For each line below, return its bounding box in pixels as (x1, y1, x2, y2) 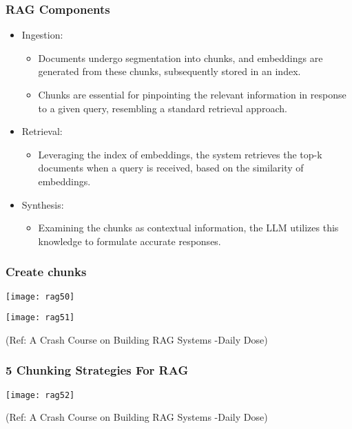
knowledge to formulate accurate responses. (38, 233, 221, 248)
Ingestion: (21, 28, 63, 42)
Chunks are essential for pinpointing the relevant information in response (38, 87, 346, 101)
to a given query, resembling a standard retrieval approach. (38, 101, 287, 115)
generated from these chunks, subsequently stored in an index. (38, 64, 301, 79)
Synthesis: (21, 197, 64, 211)
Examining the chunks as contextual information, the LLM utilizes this (38, 220, 339, 235)
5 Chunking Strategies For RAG (6, 362, 189, 379)
